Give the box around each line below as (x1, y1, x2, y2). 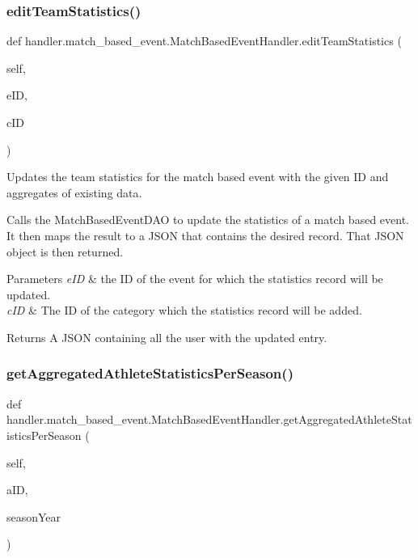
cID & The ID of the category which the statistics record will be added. (6, 302, 362, 319)
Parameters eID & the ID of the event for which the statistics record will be (6, 270, 383, 287)
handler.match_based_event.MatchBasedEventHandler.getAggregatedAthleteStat (6, 411, 412, 428)
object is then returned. (6, 243, 124, 260)
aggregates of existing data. (6, 184, 142, 201)
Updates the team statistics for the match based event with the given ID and (6, 168, 389, 185)
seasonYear (6, 508, 61, 525)
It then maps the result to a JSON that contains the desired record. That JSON (6, 226, 404, 243)
